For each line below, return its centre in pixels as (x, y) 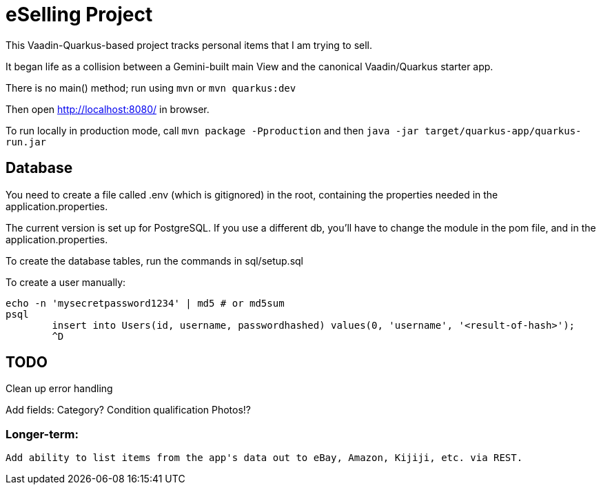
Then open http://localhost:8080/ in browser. (108, 109)
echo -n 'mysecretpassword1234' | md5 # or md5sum (145, 303)
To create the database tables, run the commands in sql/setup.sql (155, 261)
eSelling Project (79, 14)
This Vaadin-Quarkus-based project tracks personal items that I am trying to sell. (189, 45)
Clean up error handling (59, 389)
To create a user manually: (66, 282)
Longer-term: (42, 434)
